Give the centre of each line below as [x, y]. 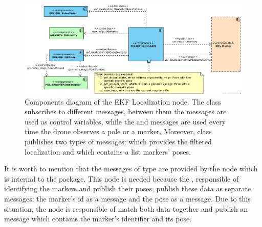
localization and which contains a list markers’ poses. [108, 151]
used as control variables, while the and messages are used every [125, 121]
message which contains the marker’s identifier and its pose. [98, 219]
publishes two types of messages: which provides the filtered [118, 141]
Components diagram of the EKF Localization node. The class [123, 101]
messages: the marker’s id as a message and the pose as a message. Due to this [127, 198]
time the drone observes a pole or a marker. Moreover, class [118, 131]
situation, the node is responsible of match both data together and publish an [126, 208]
